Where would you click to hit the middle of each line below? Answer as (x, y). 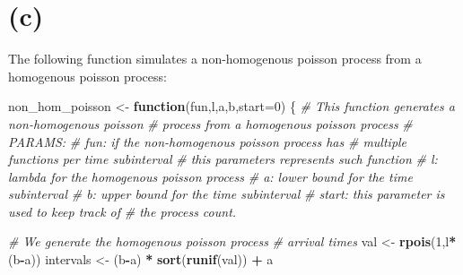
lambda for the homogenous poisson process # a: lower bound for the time (210, 176)
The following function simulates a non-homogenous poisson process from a (215, 59)
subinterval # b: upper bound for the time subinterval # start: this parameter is (227, 194)
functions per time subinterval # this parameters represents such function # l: (223, 159)
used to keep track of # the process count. (122, 211)
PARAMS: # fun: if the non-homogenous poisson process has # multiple (208, 141)
